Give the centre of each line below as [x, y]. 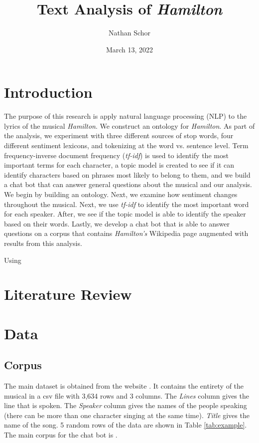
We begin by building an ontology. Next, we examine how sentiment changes [121, 194]
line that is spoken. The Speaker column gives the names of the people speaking [126, 405]
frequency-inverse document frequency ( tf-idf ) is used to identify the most [116, 155]
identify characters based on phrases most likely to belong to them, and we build [127, 174]
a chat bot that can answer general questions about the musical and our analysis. [128, 184]
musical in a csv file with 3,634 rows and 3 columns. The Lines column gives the [127, 395]
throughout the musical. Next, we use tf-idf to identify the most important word [127, 204]
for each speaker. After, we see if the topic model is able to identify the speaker [125, 214]
